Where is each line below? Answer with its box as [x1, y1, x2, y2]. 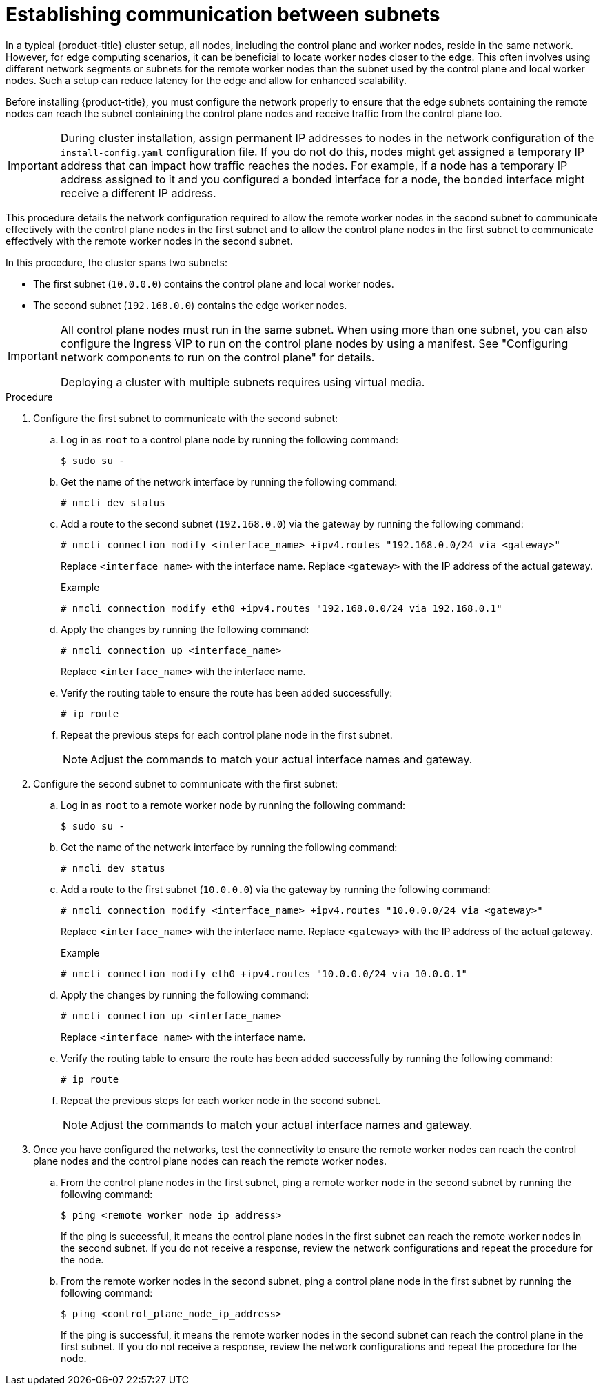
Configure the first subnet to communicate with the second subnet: [33, 412, 338, 424]
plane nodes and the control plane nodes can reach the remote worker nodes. [33, 1154, 387, 1167]
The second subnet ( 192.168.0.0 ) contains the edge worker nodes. [33, 299, 347, 311]
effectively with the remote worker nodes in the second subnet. [6, 234, 293, 247]
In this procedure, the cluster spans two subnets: [6, 256, 227, 268]
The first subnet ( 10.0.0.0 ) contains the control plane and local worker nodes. [33, 277, 394, 290]
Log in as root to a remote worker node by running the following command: [61, 799, 406, 811]
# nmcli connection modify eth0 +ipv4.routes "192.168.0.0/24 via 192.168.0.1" [61, 602, 502, 614]
